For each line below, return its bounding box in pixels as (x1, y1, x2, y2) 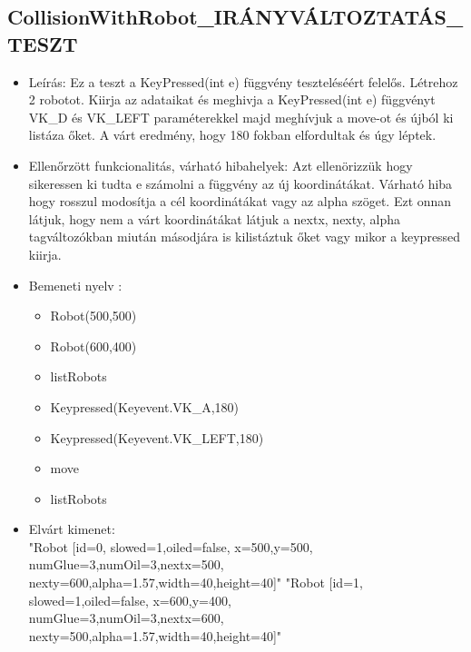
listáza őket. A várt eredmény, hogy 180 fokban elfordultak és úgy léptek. (28, 125, 437, 144)
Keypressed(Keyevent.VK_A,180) (50, 397, 240, 416)
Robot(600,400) (50, 336, 137, 355)
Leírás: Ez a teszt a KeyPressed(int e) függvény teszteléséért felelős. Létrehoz (28, 72, 458, 91)
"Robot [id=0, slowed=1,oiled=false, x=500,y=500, (28, 537, 313, 556)
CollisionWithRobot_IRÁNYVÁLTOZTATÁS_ (7, 3, 464, 31)
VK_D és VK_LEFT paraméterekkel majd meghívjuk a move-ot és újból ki (28, 107, 454, 126)
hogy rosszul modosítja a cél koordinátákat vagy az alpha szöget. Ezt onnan (28, 192, 452, 211)
